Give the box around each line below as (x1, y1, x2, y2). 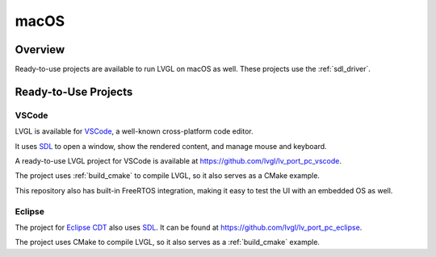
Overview (15, 43, 65, 56)
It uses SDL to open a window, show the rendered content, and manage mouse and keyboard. (15, 141, 327, 151)
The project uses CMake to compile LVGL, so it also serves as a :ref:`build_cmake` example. (15, 238, 321, 247)
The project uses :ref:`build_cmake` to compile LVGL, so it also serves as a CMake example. (15, 171, 321, 180)
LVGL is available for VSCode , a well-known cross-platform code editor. (15, 126, 254, 136)
